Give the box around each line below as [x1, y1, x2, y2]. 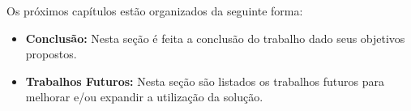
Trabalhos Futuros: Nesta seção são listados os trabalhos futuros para [25, 72, 385, 89]
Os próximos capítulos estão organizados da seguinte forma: [6, 2, 303, 19]
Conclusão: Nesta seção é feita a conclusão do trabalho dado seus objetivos [25, 29, 405, 46]
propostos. [25, 45, 77, 62]
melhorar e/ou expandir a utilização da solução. [25, 88, 263, 105]
